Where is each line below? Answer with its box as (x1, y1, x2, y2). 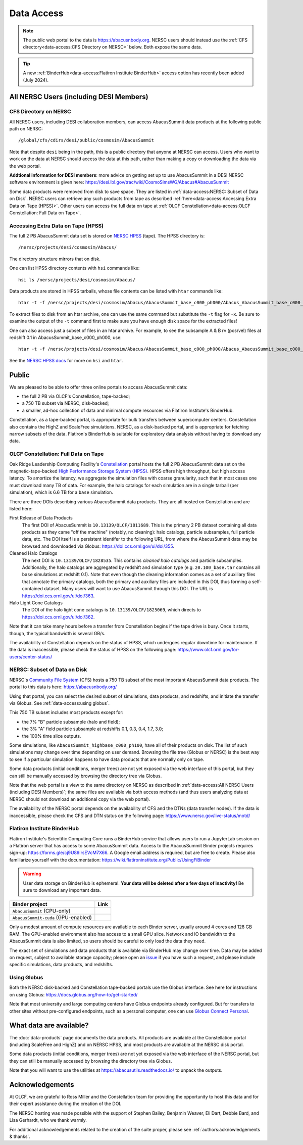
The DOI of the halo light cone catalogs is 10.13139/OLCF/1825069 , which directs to (22, 607, 201, 613)
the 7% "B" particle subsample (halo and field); (22, 719, 120, 725)
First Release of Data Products (9, 515, 73, 521)
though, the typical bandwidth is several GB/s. (9, 630, 106, 636)
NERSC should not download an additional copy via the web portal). (9, 796, 150, 802)
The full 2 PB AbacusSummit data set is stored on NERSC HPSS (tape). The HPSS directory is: (9, 233, 205, 239)
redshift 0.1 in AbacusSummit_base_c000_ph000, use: (9, 335, 122, 341)
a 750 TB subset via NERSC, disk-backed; (22, 400, 110, 406)
